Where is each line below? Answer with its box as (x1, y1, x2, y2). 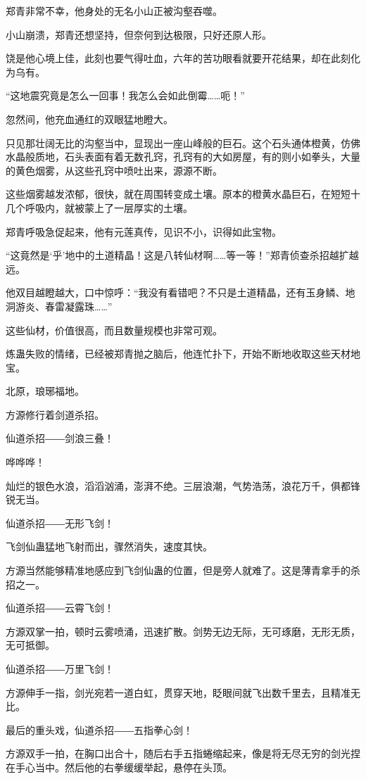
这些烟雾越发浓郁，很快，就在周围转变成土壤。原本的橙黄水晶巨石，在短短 (6, 186, 351, 201)
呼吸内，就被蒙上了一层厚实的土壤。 (25, 200, 193, 215)
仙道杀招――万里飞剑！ (6, 661, 114, 676)
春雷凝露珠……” (44, 298, 113, 313)
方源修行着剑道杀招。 (6, 407, 104, 422)
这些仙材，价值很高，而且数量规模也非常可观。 (6, 322, 222, 337)
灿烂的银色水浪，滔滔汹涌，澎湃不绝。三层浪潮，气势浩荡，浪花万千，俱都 (6, 478, 351, 493)
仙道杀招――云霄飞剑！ (6, 600, 114, 615)
